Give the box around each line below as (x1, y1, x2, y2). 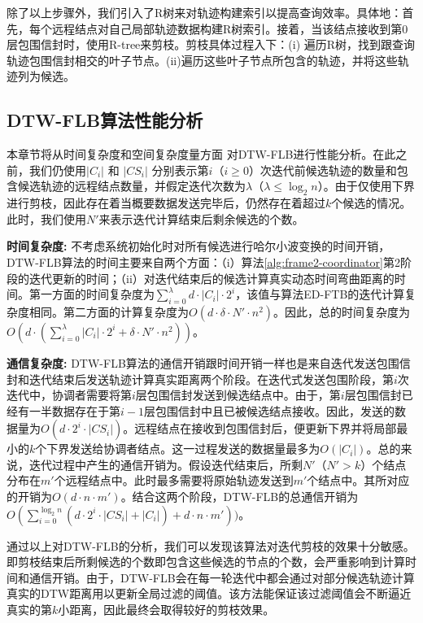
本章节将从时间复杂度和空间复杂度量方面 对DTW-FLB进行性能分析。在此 (7, 146, 396, 163)
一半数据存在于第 (28, 402, 120, 419)
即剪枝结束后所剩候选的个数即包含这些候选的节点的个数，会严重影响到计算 (7, 553, 405, 570)
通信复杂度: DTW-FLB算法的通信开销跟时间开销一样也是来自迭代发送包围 (7, 354, 399, 371)
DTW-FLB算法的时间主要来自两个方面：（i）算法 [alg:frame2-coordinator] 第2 (7, 253, 400, 270)
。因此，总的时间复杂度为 (273, 303, 411, 320)
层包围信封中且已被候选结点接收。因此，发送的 (143, 402, 395, 419)
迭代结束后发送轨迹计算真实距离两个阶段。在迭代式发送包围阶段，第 (28, 370, 394, 387)
